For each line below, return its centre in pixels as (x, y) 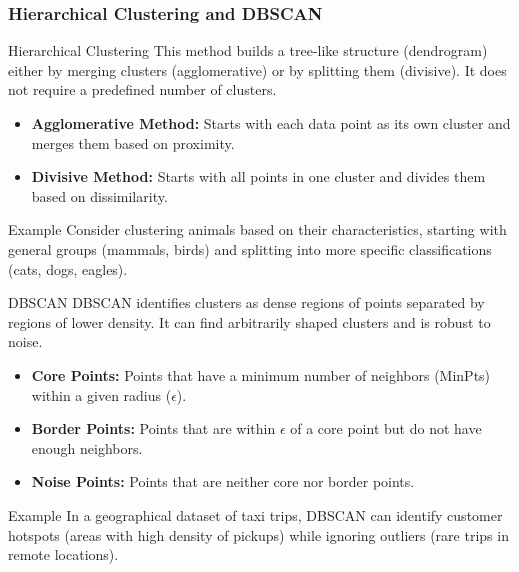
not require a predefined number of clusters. (142, 89)
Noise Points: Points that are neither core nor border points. (223, 481)
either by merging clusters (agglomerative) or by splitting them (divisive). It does (257, 69)
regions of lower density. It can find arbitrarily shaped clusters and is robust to (249, 321)
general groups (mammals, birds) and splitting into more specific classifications (250, 248)
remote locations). (63, 554)
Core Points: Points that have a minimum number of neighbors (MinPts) (261, 374)
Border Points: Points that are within (153, 428)
